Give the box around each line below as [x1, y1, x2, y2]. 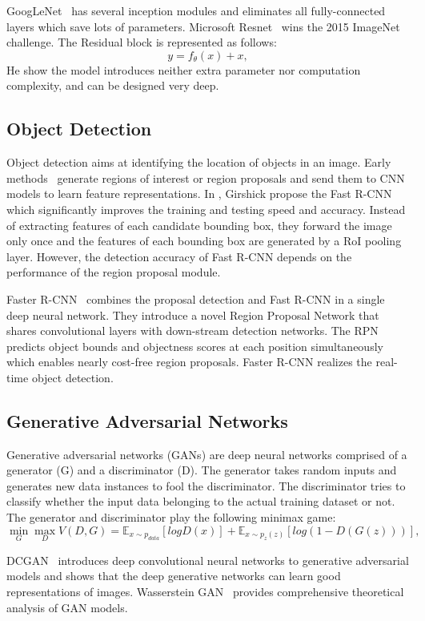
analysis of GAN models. [6, 599, 128, 615]
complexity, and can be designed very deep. [6, 77, 219, 94]
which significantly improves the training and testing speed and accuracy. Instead [6, 200, 406, 217]
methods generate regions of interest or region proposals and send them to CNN [6, 169, 405, 186]
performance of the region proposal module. [6, 264, 221, 280]
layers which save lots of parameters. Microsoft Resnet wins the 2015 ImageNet [6, 18, 400, 34]
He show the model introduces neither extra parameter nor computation [6, 61, 361, 78]
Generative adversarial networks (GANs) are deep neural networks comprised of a [6, 446, 407, 462]
